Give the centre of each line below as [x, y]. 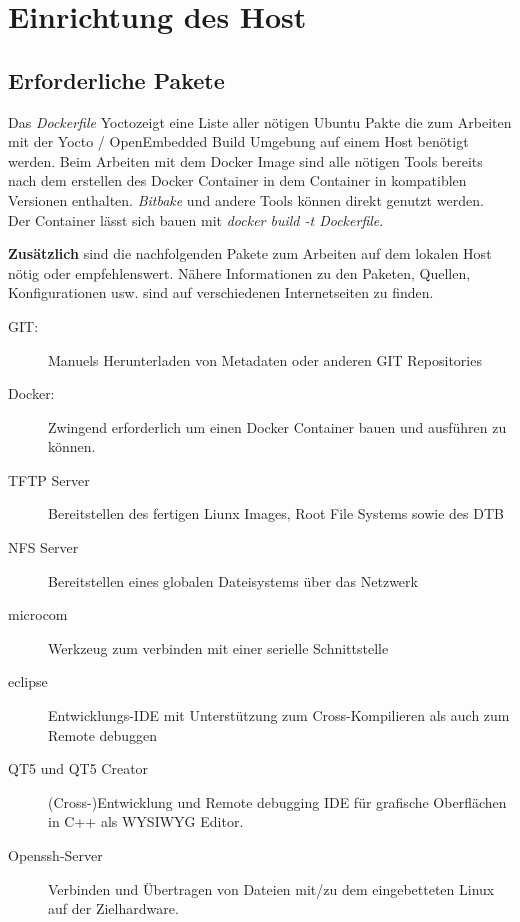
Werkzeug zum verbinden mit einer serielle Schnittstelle [218, 647]
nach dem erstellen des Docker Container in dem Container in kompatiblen [237, 180]
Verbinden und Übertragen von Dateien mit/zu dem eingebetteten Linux [271, 888]
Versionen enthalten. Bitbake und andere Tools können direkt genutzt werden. [246, 199]
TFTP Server [49, 479]
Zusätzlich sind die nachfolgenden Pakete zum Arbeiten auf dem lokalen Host [250, 253]
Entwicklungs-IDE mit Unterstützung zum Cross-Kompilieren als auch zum [279, 715]
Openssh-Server [55, 855]
